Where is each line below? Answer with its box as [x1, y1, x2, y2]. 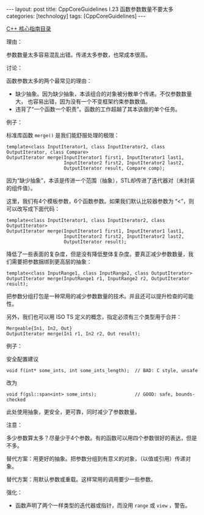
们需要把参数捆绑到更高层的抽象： [6, 258, 92, 265]
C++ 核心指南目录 [6, 25, 51, 32]
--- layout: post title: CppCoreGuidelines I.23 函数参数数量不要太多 [6, 6, 174, 13]
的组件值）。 [6, 185, 36, 191]
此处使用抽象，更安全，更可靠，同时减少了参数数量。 [6, 408, 140, 415]
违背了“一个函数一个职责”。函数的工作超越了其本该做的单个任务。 [15, 105, 181, 113]
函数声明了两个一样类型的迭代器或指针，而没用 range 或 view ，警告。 [15, 502, 191, 509]
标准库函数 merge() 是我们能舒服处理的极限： [6, 132, 120, 139]
